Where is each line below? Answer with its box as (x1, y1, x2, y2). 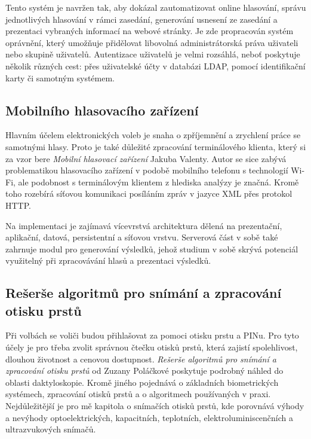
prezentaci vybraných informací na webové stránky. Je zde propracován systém (5, 25, 294, 37)
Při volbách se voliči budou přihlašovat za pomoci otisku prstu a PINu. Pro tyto (5, 329, 299, 342)
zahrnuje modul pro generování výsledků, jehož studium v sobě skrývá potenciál (5, 242, 298, 255)
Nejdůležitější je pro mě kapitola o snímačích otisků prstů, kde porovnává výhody (5, 400, 304, 412)
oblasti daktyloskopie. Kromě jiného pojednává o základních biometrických (5, 376, 279, 388)
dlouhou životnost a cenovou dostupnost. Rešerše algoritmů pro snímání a (5, 352, 276, 365)
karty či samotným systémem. (5, 71, 115, 84)
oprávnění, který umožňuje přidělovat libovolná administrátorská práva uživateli (5, 36, 298, 48)
